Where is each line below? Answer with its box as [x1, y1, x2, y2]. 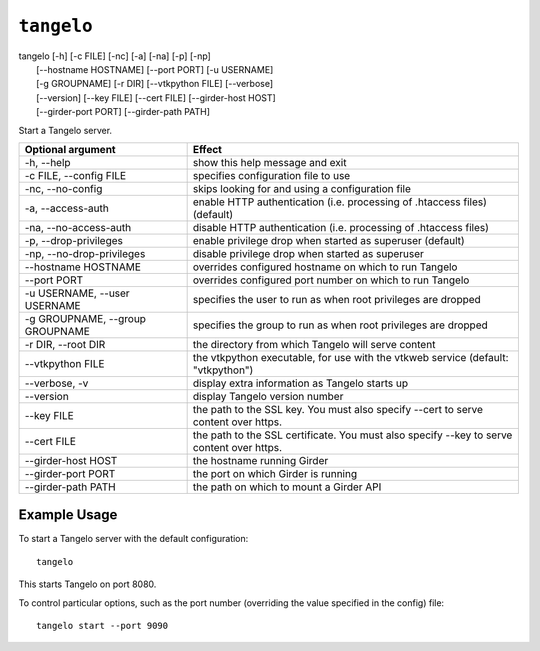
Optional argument [24, 142, 116, 156]
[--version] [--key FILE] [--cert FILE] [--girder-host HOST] [36, 91, 277, 104]
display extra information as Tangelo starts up [192, 376, 409, 390]
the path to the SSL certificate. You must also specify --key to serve [192, 428, 513, 442]
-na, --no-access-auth [24, 220, 132, 234]
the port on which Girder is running [192, 466, 358, 480]
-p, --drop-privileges [24, 233, 124, 247]
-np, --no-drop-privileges [24, 246, 146, 260]
